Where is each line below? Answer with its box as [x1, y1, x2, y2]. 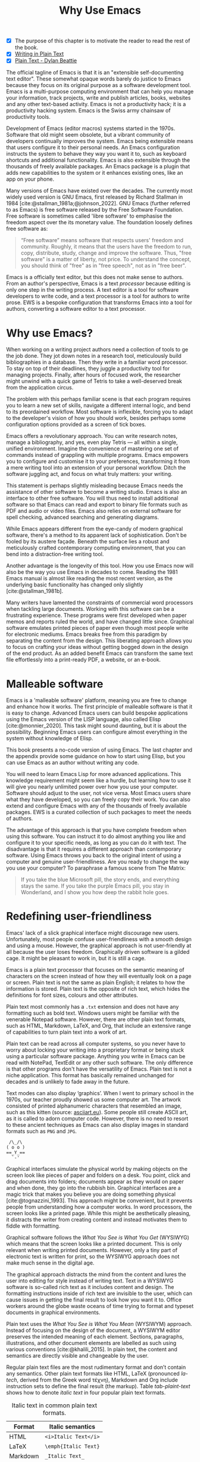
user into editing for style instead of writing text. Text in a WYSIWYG [6, 1277, 174, 1284]
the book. [14, 44, 39, 51]
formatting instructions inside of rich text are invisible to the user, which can [6, 1290, 192, 1297]
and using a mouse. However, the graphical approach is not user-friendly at [6, 942, 192, 949]
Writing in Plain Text [14, 50, 64, 57]
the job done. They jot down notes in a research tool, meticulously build [6, 353, 182, 360]
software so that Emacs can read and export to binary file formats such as [6, 501, 188, 508]
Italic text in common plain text [11, 1401, 98, 1410]
